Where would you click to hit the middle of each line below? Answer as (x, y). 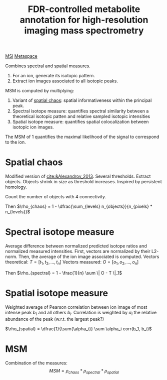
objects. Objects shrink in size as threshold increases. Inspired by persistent (84, 182)
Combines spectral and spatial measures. (48, 66)
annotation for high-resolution (84, 20)
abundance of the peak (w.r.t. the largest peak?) (54, 319)
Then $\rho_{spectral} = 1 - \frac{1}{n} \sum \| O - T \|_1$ (64, 273)
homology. (16, 187)
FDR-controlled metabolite (84, 9)
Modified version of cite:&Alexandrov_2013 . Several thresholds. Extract (78, 176)
